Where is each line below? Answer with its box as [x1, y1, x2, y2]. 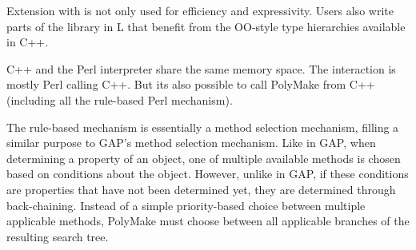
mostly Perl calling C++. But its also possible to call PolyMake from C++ [6, 76, 375, 93]
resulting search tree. [6, 228, 109, 244]
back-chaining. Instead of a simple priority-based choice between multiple [6, 196, 366, 213]
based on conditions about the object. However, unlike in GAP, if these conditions [6, 165, 409, 182]
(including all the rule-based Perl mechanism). [6, 91, 233, 108]
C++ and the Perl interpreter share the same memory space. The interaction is [6, 60, 396, 77]
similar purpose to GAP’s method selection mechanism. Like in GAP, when [6, 134, 376, 151]
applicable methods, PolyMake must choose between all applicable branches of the [6, 212, 410, 229]
